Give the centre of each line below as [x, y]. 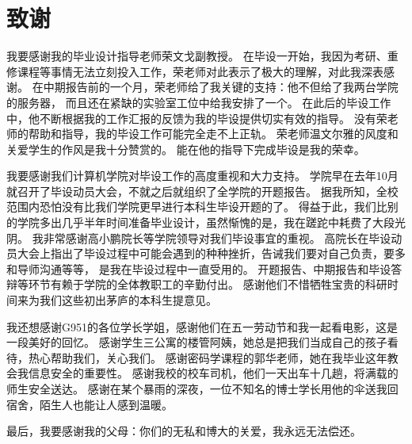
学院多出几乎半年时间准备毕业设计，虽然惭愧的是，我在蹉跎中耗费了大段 [206, 222]
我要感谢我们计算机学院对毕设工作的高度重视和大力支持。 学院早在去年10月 [202, 176]
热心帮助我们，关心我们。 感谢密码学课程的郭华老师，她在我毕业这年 [208, 357]
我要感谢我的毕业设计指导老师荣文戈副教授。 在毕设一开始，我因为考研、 [197, 56]
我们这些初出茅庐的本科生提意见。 [128, 300]
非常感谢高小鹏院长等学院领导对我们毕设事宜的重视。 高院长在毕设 [217, 237]
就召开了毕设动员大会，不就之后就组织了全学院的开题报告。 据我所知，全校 [202, 191]
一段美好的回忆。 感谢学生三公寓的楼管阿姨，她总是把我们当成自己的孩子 [197, 342]
